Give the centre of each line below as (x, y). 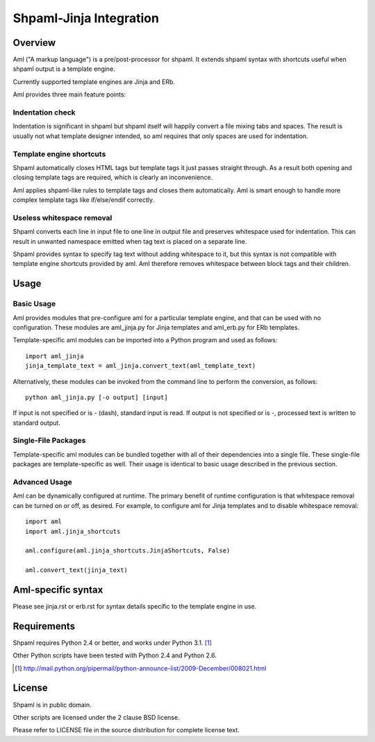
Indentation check (44, 112)
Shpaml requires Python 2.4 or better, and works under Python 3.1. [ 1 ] (112, 643)
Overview (34, 43)
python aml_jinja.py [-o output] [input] (97, 397)
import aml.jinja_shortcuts (73, 531)
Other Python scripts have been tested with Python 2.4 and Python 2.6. (115, 655)
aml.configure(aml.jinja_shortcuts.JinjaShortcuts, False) (128, 551)
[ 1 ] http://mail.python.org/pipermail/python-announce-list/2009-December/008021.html (141, 668)
